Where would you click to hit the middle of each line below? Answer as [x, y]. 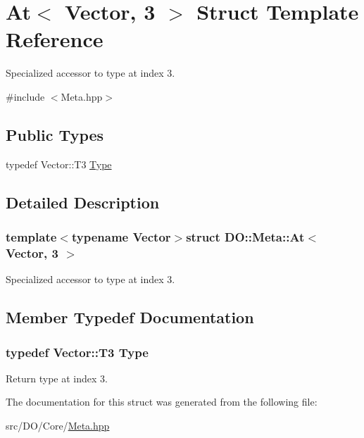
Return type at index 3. [57, 378]
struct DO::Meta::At [245, 237]
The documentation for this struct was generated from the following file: [162, 402]
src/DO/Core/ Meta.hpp [58, 425]
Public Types [55, 134]
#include [25, 96]
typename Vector [121, 237]
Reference [55, 39]
